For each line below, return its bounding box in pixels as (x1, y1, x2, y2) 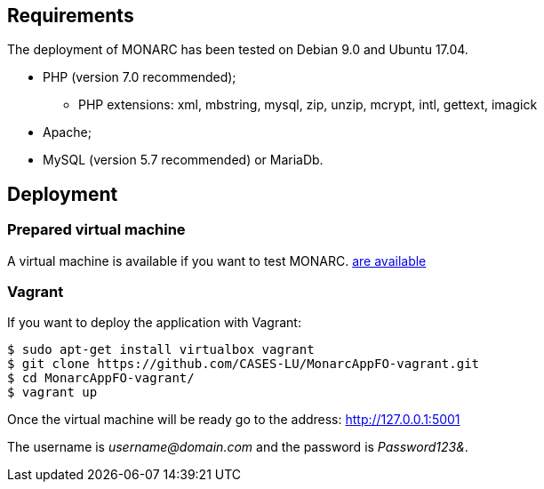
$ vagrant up (7, 385, 98, 400)
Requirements (7, 4, 134, 27)
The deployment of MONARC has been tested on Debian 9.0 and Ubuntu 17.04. (7, 42, 468, 58)
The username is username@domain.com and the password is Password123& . (7, 439, 468, 455)
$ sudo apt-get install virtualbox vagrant (7, 342, 315, 357)
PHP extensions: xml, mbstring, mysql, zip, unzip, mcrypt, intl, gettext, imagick (78, 97, 538, 113)
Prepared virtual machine (7, 220, 186, 239)
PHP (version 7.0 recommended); (43, 69, 236, 85)
